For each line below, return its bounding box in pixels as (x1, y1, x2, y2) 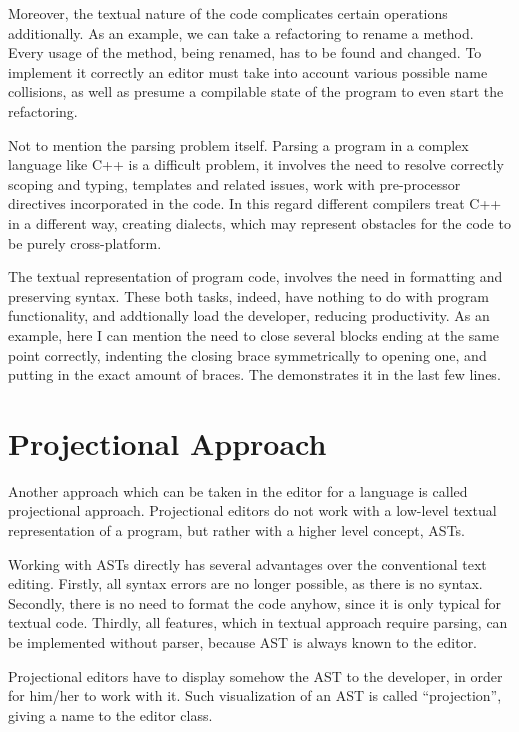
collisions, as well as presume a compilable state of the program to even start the (8, 81, 504, 102)
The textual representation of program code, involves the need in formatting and (8, 266, 503, 287)
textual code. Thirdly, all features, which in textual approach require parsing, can (8, 612, 508, 633)
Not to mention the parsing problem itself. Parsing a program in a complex (8, 134, 469, 155)
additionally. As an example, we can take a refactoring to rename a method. (8, 22, 474, 43)
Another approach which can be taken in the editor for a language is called (8, 480, 468, 501)
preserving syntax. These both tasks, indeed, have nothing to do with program (8, 285, 489, 306)
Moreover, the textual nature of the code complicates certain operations (8, 3, 448, 23)
